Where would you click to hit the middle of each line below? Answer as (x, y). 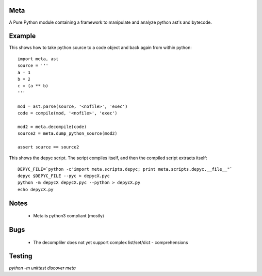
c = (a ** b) (33, 86)
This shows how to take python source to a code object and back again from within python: (100, 48)
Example (22, 36)
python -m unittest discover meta (42, 268)
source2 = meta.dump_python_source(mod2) (67, 134)
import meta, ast (38, 59)
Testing (21, 256)
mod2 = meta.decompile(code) (52, 127)
